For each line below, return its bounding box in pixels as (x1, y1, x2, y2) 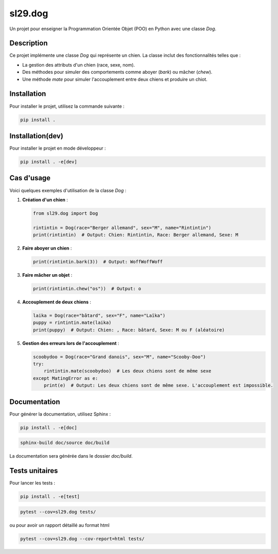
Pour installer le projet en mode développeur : (9, 145, 106, 151)
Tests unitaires (9, 466, 58, 475)
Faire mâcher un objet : (22, 272, 73, 278)
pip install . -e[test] (20, 494, 80, 500)
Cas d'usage (9, 174, 51, 182)
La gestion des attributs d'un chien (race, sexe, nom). (22, 61, 135, 68)
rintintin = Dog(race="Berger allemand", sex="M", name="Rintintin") (33, 224, 211, 231)
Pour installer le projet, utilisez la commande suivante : (9, 103, 125, 109)
